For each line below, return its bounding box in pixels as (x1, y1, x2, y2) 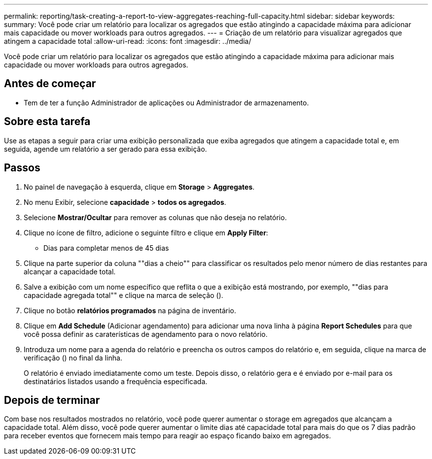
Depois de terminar (4, 393, 100, 406)
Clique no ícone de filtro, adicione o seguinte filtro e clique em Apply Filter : (24, 228, 268, 237)
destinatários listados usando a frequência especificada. (24, 377, 208, 386)
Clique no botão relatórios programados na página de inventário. (24, 306, 236, 315)
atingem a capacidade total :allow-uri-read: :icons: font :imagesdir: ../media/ (4, 37, 252, 45)
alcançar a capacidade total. (24, 267, 116, 276)
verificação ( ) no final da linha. (24, 353, 122, 362)
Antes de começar (4, 77, 96, 90)
